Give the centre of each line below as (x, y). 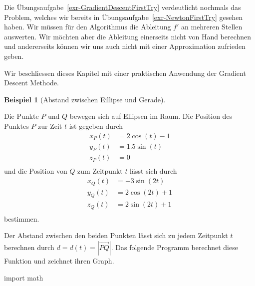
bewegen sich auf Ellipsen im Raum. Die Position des (151, 116)
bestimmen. (22, 218)
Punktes (16, 126)
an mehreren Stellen (212, 27)
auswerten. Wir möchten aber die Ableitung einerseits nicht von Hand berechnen (128, 36)
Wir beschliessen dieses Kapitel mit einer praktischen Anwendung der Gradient (125, 73)
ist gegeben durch (96, 126)
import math (24, 277)
